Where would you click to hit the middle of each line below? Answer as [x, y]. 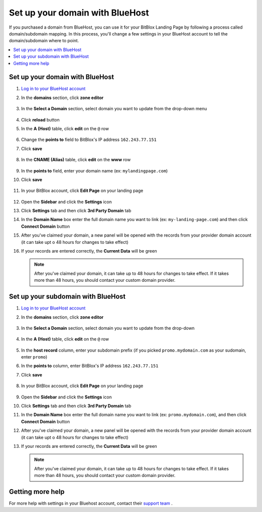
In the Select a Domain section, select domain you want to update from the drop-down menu [114, 109]
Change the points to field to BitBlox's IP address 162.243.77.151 [89, 140]
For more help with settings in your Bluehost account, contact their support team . [91, 503]
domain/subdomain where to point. [44, 41]
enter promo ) [34, 357]
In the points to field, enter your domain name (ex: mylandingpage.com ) [94, 171]
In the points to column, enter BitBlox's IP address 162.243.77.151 [90, 366]
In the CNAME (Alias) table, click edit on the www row [76, 160]
